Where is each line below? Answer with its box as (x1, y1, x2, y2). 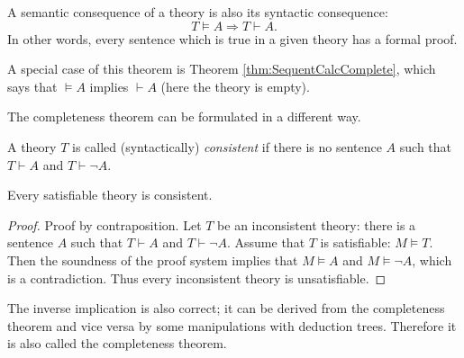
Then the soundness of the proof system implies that (7, 250, 298, 269)
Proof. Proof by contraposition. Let (7, 215, 202, 234)
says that (7, 76, 58, 95)
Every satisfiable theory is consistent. (7, 185, 213, 204)
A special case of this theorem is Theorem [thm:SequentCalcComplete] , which (7, 59, 436, 78)
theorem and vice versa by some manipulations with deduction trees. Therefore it (7, 316, 457, 335)
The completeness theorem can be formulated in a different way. (7, 107, 361, 126)
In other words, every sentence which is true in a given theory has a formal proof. (7, 29, 458, 48)
